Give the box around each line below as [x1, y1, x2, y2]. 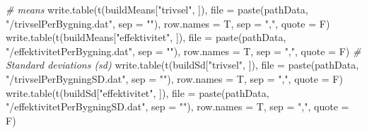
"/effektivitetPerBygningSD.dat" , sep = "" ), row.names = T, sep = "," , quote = [6, 99, 349, 114]
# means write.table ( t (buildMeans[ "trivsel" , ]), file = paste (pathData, [6, 2, 308, 16]
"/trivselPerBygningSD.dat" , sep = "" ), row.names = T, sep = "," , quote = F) [6, 71, 343, 86]
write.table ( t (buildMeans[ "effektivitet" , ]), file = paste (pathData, [6, 30, 286, 45]
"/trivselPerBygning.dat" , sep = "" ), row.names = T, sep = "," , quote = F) [6, 16, 330, 30]
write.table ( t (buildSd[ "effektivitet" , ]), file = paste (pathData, [6, 85, 269, 100]
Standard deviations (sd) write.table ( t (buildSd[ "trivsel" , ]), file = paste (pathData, [6, 57, 359, 72]
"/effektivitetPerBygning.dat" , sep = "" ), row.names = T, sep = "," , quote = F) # [6, 43, 361, 58]
